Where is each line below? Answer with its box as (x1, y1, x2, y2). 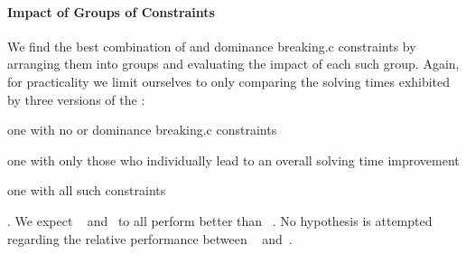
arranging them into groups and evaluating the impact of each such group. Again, (7, 54, 460, 73)
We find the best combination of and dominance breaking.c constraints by (7, 36, 416, 55)
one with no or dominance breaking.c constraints (7, 120, 277, 139)
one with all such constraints (7, 181, 166, 200)
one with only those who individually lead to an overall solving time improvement (7, 150, 460, 169)
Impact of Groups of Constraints (7, 2, 215, 21)
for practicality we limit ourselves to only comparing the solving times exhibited (7, 71, 451, 90)
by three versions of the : (7, 89, 145, 108)
